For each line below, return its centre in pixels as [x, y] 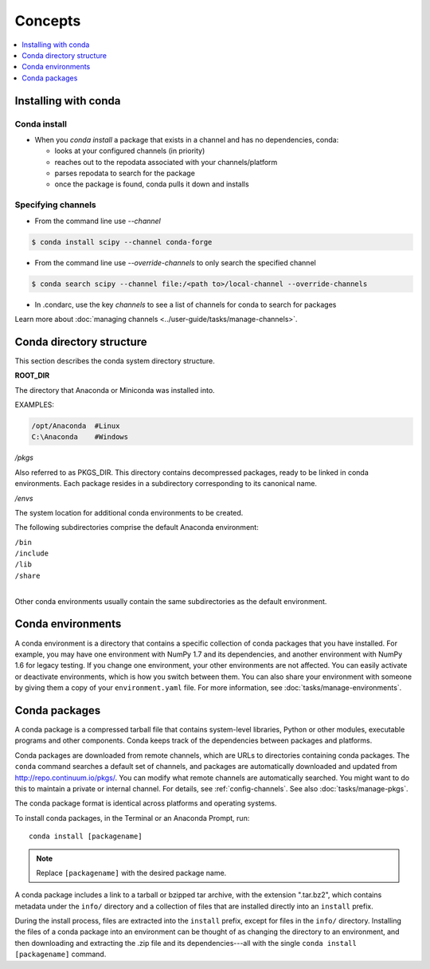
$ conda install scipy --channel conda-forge [122, 242]
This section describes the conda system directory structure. [115, 361]
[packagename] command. [61, 954]
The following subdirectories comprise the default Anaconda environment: [137, 528]
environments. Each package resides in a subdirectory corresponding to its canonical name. [166, 484]
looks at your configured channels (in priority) [130, 151]
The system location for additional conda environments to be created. [129, 512]
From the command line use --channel [98, 221]
